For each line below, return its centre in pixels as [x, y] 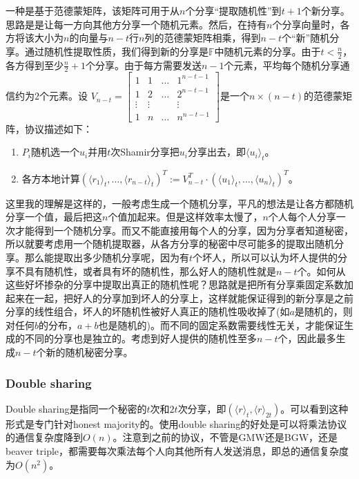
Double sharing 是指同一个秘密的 [76, 408]
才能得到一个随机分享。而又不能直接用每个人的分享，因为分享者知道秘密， [184, 230]
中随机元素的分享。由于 [268, 51]
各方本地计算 [51, 178]
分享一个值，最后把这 [54, 217]
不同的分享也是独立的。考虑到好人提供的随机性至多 [140, 338]
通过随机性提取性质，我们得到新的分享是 [116, 51]
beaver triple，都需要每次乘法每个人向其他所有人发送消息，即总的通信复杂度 [177, 451]
